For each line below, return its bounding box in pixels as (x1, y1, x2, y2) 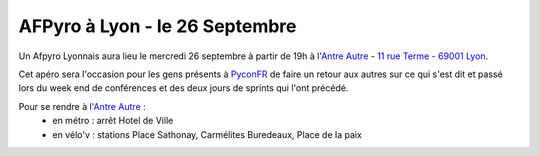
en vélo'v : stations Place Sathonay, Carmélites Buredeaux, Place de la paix (52, 128, 362, 140)
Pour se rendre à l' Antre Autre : (18, 100, 147, 112)
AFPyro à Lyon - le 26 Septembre (18, 15, 297, 37)
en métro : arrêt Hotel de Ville (52, 115, 174, 127)
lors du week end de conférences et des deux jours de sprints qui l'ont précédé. (18, 82, 349, 94)
